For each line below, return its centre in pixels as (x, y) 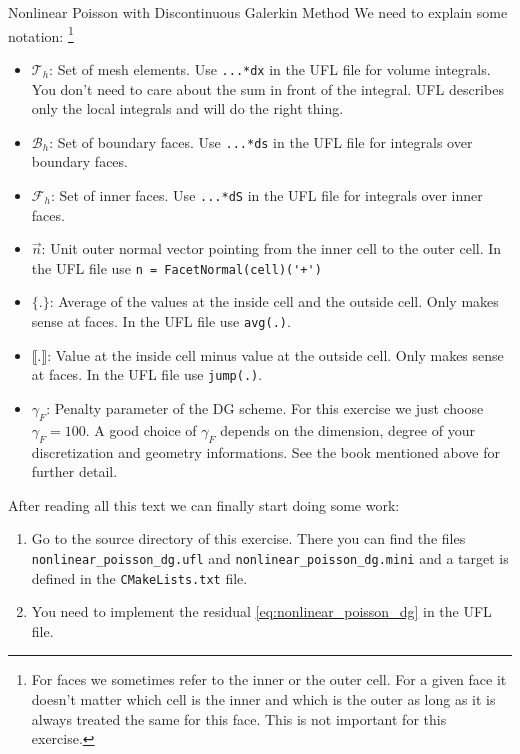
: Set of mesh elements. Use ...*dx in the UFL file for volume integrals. (270, 68)
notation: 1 (41, 34)
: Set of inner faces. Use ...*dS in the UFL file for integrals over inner (266, 194)
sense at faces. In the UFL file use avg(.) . (161, 321)
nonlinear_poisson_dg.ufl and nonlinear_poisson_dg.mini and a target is (270, 557)
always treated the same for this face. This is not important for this (239, 718)
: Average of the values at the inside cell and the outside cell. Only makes (274, 301)
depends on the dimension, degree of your (347, 429)
